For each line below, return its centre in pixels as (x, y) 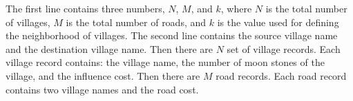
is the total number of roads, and (136, 22)
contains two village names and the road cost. (102, 89)
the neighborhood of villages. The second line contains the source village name (172, 35)
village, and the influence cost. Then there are (103, 75)
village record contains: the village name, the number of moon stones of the (165, 62)
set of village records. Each (284, 48)
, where (236, 8)
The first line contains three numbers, (85, 8)
